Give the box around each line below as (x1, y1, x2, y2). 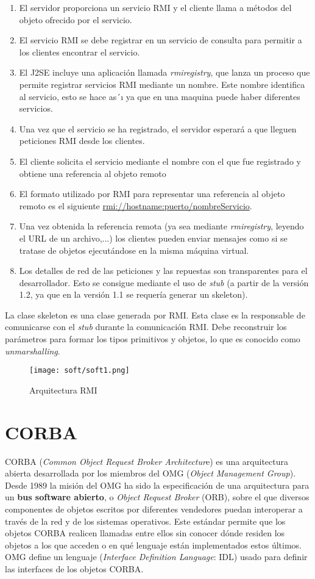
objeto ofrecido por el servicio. (19, 13, 132, 26)
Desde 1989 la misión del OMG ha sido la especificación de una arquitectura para (5, 478, 310, 491)
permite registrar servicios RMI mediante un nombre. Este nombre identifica (19, 77, 305, 90)
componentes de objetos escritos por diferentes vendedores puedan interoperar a (5, 503, 303, 515)
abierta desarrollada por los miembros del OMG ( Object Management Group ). (5, 467, 296, 480)
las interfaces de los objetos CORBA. (5, 562, 144, 575)
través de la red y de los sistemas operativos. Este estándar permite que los (5, 514, 286, 527)
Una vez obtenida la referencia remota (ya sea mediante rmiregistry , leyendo (19, 220, 304, 232)
